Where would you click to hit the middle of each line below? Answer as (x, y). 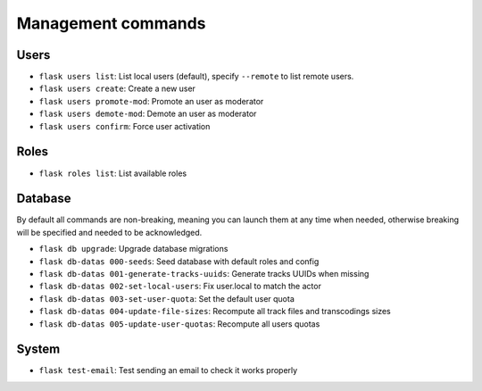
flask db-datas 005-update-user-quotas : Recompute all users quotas (179, 324)
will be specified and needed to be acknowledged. (109, 232)
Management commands (111, 23)
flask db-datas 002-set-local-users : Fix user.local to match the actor (180, 287)
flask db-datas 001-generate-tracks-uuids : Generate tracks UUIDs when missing (204, 274)
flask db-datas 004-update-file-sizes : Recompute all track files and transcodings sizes (215, 312)
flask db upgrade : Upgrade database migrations (133, 249)
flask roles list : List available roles (113, 173)
